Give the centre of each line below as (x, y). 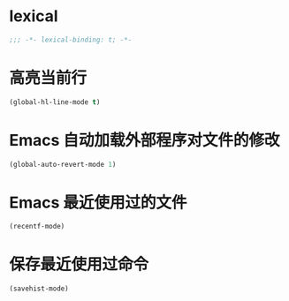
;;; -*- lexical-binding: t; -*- (71, 40)
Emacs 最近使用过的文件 (98, 203)
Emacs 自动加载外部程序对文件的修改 (144, 140)
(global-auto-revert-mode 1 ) (63, 164)
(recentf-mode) (37, 227)
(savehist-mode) (39, 289)
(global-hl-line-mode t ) (55, 102)
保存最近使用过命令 (79, 264)
